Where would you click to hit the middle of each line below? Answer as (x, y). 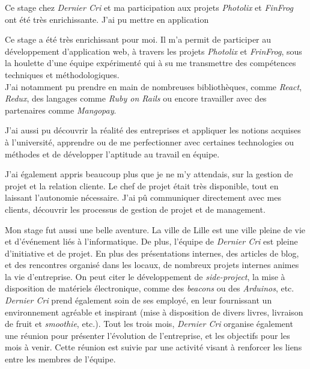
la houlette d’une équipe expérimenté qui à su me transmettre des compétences (150, 63)
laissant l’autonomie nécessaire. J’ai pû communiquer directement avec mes (143, 197)
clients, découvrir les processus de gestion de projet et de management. (135, 209)
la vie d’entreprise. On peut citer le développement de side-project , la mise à (145, 276)
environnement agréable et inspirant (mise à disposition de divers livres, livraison (154, 312)
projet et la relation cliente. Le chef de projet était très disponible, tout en (142, 185)
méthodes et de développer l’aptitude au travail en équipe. (112, 154)
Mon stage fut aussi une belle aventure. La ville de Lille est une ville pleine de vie (155, 229)
